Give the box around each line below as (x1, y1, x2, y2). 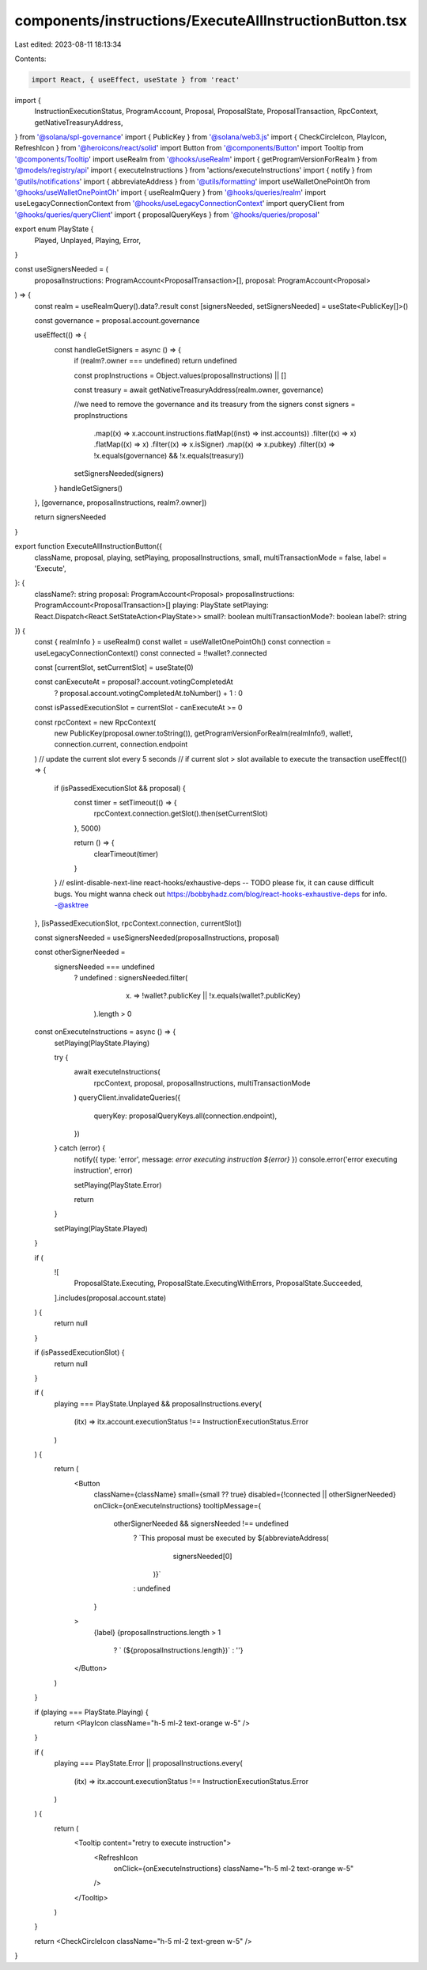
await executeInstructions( (74, 1067, 161, 1077)
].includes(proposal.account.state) (54, 1293, 167, 1303)
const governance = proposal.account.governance (34, 315, 200, 325)
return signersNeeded (34, 512, 107, 522)
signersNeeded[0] (172, 1551, 232, 1561)
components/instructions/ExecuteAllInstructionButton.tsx (14, 12, 407, 29)
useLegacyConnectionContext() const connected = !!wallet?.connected (34, 648, 268, 657)
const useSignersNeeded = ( (14, 264, 108, 274)
